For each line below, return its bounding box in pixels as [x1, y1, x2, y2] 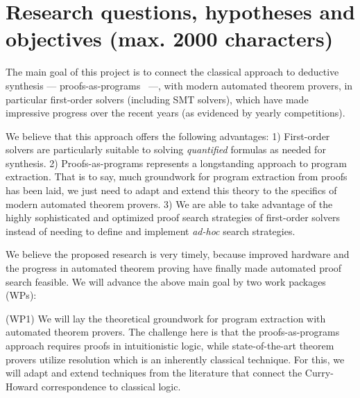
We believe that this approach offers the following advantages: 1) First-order [6, 128, 330, 143]
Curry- [305, 365, 334, 380]
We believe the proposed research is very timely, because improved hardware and [6, 247, 350, 261]
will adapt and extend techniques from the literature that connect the [6, 365, 302, 380]
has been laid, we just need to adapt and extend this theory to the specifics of [6, 183, 337, 198]
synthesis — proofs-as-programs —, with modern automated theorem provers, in [6, 78, 353, 92]
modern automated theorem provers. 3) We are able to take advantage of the [6, 196, 333, 211]
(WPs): [6, 288, 37, 302]
